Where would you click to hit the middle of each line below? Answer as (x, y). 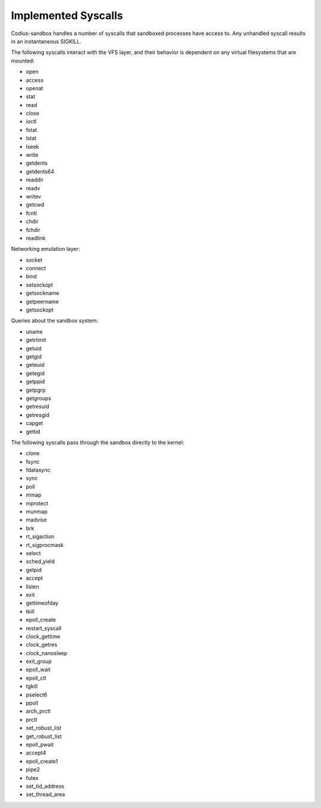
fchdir (33, 229)
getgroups (39, 398)
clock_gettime (43, 636)
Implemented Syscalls (67, 15)
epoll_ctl (36, 678)
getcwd (35, 205)
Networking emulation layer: (45, 249)
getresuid (38, 407)
